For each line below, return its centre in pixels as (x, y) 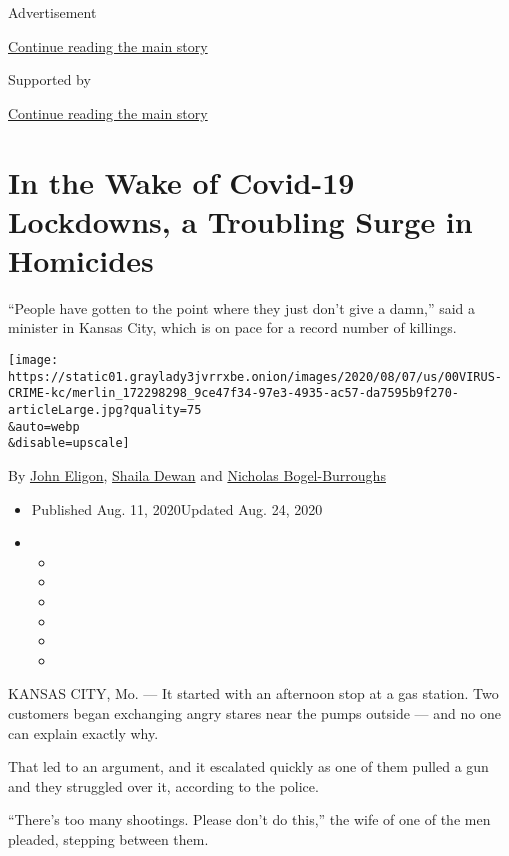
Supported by (49, 79)
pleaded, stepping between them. (108, 838)
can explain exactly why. (83, 732)
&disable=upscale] (69, 443)
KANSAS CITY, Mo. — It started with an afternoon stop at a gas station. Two (253, 693)
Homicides (81, 259)
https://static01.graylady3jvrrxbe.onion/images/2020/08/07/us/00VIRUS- (255, 376)
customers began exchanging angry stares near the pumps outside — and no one (254, 712)
